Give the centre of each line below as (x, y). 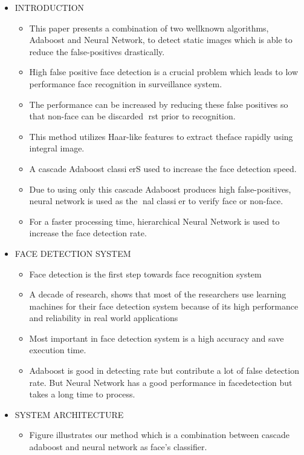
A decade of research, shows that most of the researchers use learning (158, 294)
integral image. (57, 148)
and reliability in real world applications (104, 318)
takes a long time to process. (82, 394)
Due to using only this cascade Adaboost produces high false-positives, (160, 189)
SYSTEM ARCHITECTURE (69, 414)
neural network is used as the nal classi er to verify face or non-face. (156, 201)
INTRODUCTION (50, 7)
